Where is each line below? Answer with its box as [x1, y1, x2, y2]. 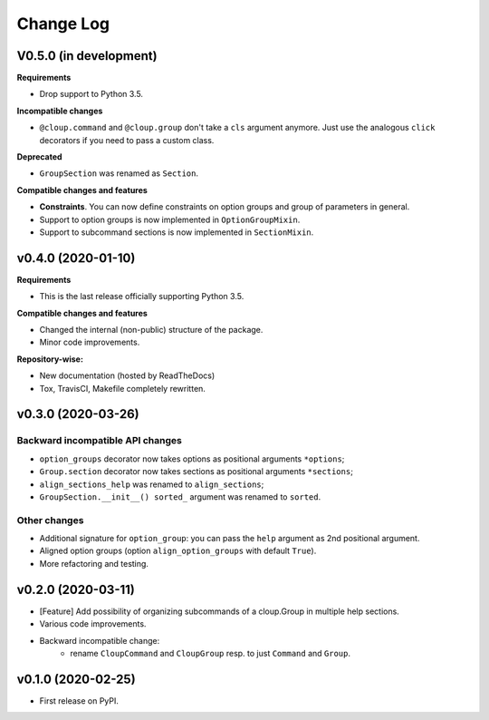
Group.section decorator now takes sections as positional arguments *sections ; [39, 466, 353, 477]
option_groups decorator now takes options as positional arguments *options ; [39, 453, 345, 464]
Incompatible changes [16, 105, 103, 116]
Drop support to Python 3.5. [39, 89, 144, 100]
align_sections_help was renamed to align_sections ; [39, 479, 264, 490]
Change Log [16, 14, 110, 34]
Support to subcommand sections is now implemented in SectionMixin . [39, 227, 314, 238]
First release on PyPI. [39, 695, 120, 706]
